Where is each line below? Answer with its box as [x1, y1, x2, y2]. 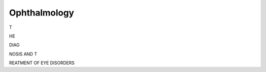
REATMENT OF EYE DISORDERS [9, 60, 75, 66]
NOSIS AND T [9, 51, 37, 57]
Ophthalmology [9, 7, 74, 18]
